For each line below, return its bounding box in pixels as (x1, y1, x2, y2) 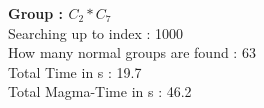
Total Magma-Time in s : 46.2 (8, 81, 192, 102)
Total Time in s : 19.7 (8, 61, 142, 82)
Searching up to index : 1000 (8, 22, 184, 43)
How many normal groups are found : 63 (8, 42, 256, 63)
